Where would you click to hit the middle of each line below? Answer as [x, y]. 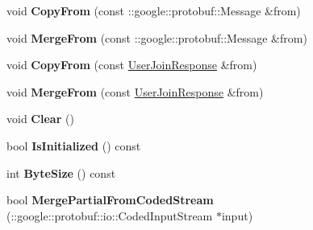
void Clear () [40, 119]
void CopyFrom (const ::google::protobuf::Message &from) [154, 10]
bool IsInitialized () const [74, 145]
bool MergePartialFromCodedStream [110, 200]
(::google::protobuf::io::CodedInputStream [110, 215]
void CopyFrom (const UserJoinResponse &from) [132, 65]
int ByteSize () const [61, 172]
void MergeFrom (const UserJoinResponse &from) [135, 91]
